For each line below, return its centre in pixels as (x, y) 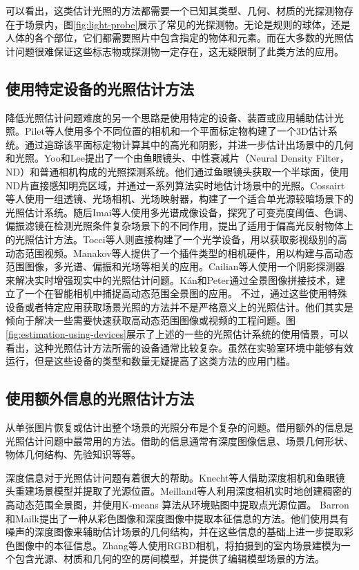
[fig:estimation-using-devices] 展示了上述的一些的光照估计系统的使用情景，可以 (177, 334)
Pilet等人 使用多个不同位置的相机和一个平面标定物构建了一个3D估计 (176, 131)
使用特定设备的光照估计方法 (100, 88)
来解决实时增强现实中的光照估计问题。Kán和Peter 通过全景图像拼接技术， (171, 279)
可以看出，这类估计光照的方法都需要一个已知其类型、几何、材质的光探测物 (175, 10)
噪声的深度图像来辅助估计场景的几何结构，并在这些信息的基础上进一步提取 (175, 532)
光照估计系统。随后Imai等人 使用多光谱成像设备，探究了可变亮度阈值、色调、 (179, 212)
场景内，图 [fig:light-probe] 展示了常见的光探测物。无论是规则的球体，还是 (187, 24)
